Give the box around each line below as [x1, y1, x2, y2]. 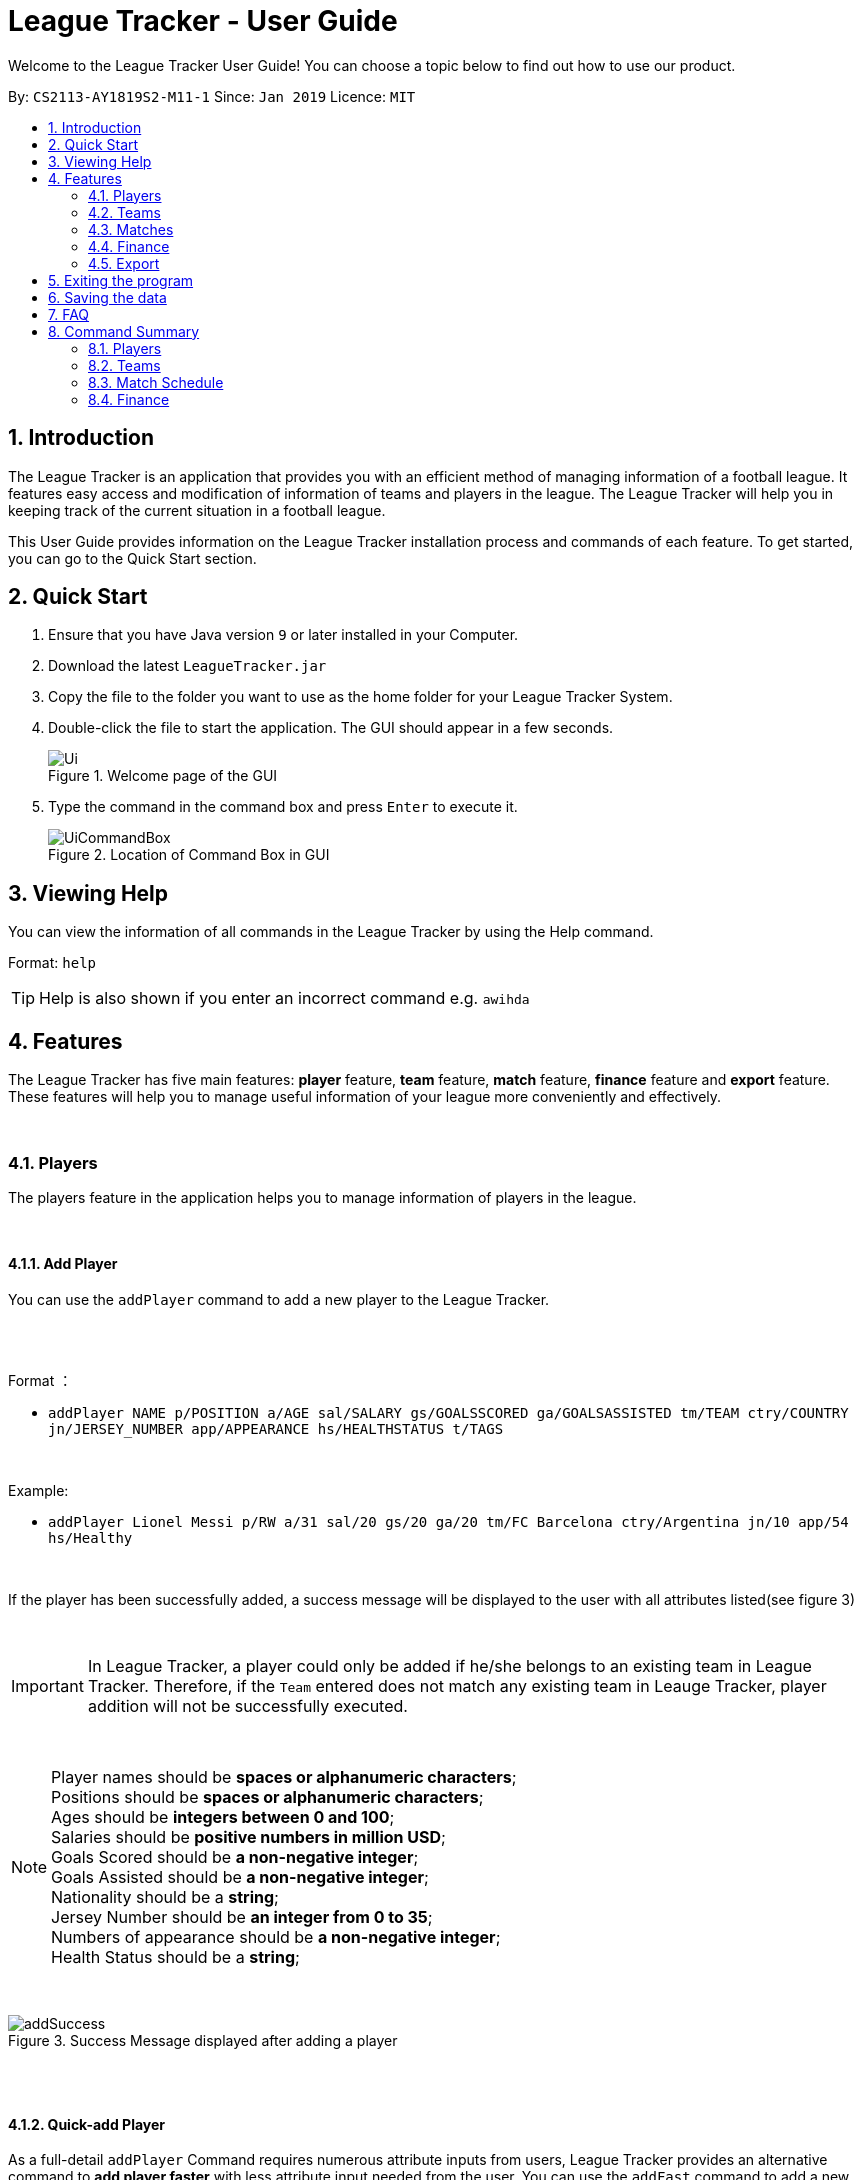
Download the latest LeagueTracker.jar [48, 657, 327, 675]
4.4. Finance [88, 237, 170, 255]
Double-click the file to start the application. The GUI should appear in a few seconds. [48, 719, 614, 737]
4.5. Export [88, 254, 160, 272]
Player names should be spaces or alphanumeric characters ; [51, 1767, 517, 1788]
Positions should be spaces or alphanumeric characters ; [51, 1787, 484, 1808]
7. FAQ [48, 305, 90, 323]
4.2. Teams [88, 203, 161, 221]
